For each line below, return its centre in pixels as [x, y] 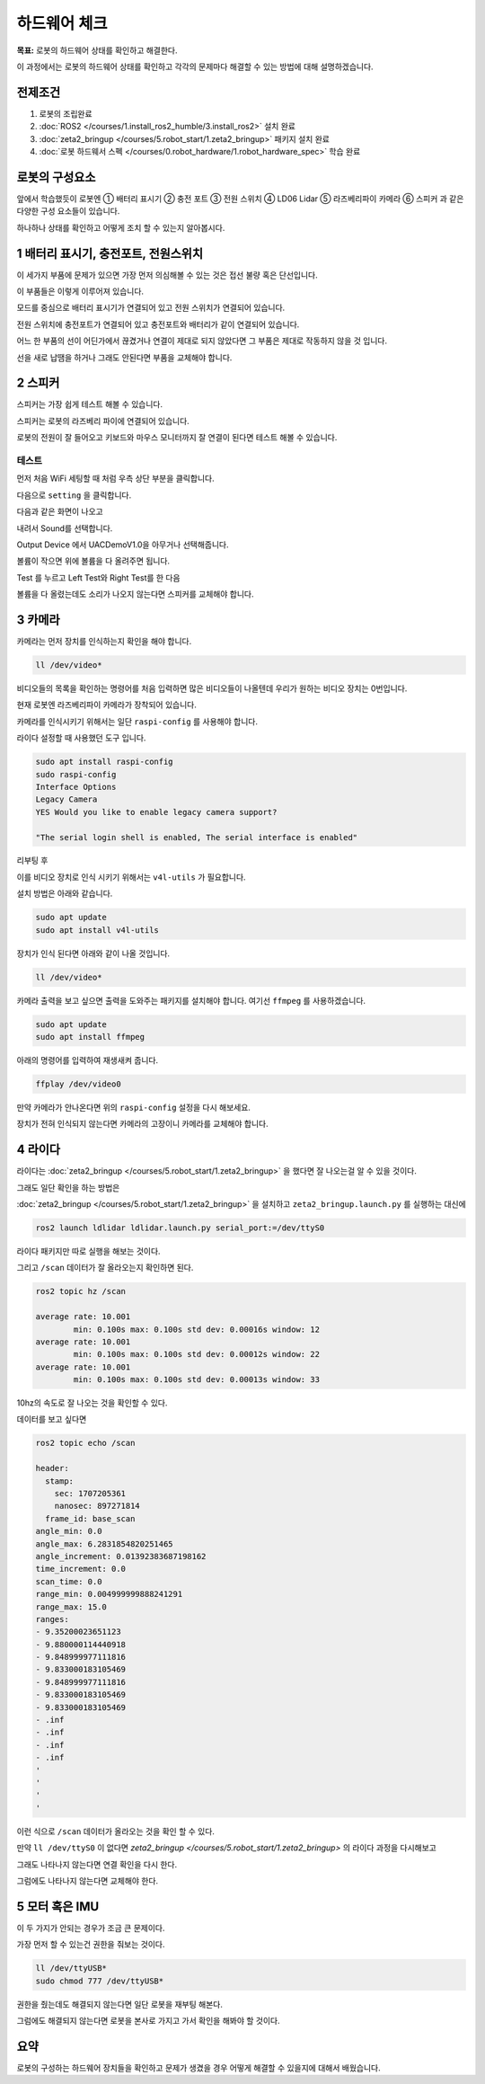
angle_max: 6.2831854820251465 [105, 1544]
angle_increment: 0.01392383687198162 [121, 1556]
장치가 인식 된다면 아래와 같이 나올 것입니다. [93, 953]
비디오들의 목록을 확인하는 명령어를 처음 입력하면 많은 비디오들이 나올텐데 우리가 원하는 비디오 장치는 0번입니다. [212, 688]
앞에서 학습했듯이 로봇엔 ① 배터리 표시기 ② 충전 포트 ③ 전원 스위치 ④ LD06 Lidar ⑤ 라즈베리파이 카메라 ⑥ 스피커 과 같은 [240, 199]
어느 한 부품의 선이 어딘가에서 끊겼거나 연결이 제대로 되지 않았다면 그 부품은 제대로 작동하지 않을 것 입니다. [202, 341]
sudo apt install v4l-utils [97, 930]
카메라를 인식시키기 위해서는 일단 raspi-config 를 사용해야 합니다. [137, 721]
